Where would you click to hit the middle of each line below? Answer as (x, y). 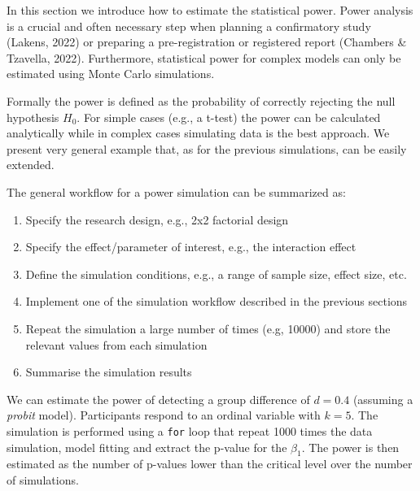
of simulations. (43, 479)
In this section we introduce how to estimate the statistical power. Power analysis (210, 10)
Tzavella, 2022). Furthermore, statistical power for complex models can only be (204, 57)
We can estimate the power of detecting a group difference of (158, 399)
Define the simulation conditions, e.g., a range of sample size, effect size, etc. (216, 274)
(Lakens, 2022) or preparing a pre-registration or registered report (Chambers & (207, 42)
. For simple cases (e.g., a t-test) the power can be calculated (229, 117)
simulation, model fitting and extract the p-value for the (147, 447)
